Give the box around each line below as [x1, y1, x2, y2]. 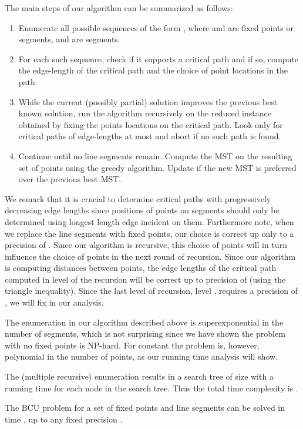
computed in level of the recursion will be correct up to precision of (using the [5, 273, 286, 285]
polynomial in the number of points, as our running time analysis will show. [5, 350, 278, 363]
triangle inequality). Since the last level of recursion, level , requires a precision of [5, 284, 298, 297]
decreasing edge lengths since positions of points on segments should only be [5, 204, 280, 216]
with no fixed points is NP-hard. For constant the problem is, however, [5, 338, 260, 351]
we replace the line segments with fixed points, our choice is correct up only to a [5, 227, 294, 239]
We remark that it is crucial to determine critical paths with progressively [5, 192, 271, 205]
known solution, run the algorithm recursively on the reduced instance [18, 107, 271, 119]
